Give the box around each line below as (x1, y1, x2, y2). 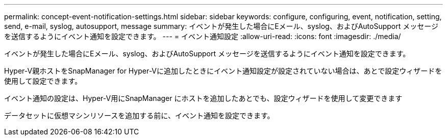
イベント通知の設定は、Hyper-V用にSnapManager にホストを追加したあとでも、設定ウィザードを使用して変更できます (4, 94, 403, 102)
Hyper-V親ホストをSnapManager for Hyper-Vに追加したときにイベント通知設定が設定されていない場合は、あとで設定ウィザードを (4, 66, 442, 75)
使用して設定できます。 (4, 77, 82, 85)
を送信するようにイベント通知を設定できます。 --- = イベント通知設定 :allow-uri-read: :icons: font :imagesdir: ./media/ (4, 32, 401, 41)
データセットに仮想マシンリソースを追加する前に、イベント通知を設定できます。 (4, 111, 275, 120)
